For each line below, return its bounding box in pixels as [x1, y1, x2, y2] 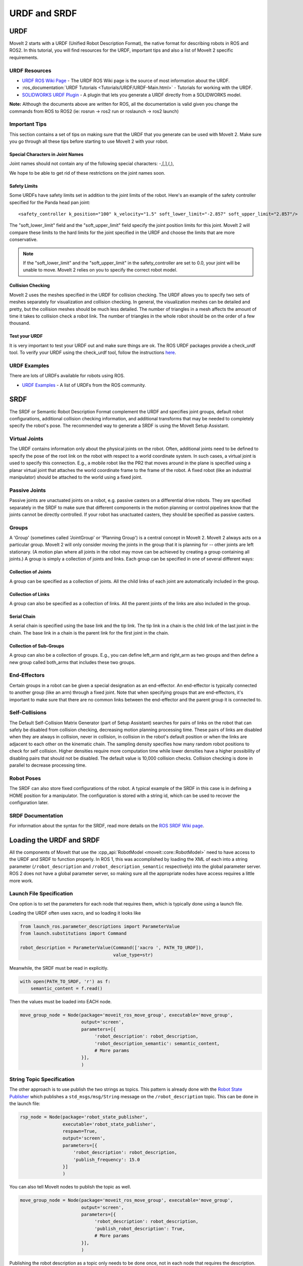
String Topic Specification [9, 1076, 75, 1083]
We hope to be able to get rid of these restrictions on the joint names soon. [9, 170, 166, 176]
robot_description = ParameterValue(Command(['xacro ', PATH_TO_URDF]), [20, 945, 204, 951]
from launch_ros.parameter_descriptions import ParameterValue [20, 924, 180, 929]
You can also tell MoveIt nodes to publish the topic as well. [9, 1184, 131, 1190]
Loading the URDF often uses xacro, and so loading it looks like [9, 910, 141, 916]
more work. [9, 878, 33, 884]
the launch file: [9, 1100, 40, 1106]
